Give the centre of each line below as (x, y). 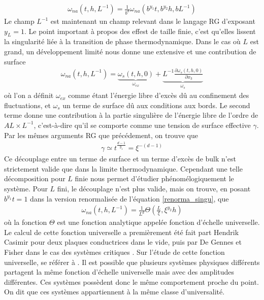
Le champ (19, 21)
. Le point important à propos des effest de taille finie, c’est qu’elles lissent (140, 31)
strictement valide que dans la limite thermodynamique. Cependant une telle (124, 168)
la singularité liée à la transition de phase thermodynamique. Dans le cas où (122, 41)
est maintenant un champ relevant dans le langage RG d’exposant (153, 21)
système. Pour (26, 189)
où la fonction (26, 222)
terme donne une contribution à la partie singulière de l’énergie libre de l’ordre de (131, 115)
